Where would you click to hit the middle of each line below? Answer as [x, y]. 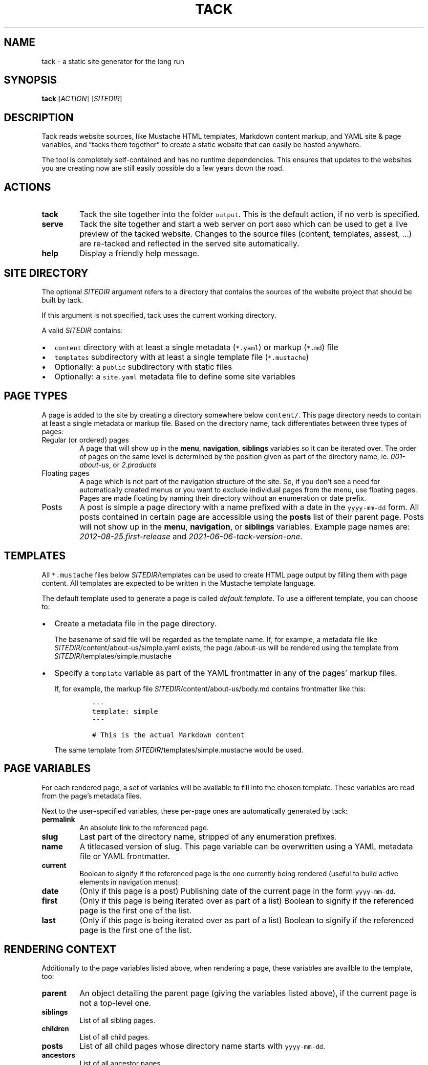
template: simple [125, 711]
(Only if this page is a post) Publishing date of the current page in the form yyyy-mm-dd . [237, 891]
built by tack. [63, 300]
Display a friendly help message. [139, 254]
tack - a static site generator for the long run [113, 61]
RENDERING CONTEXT [60, 949]
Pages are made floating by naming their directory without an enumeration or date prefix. [223, 498]
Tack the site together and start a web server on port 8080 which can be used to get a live [244, 224]
